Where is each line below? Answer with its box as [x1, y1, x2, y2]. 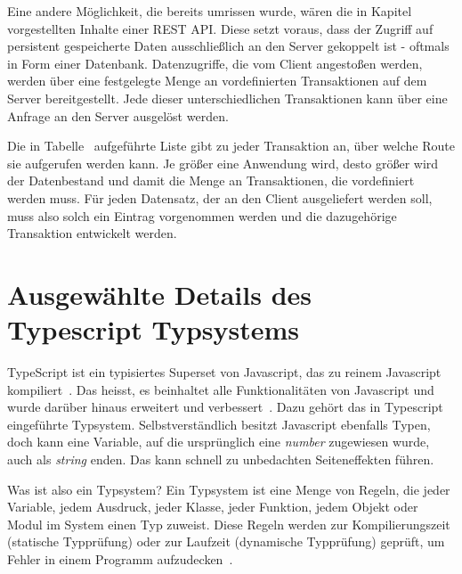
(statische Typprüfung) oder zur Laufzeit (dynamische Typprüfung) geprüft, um [7, 532, 445, 551]
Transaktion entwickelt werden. [7, 224, 177, 242]
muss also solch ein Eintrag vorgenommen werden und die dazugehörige [7, 206, 397, 225]
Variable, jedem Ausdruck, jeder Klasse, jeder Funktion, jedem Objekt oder [7, 497, 418, 516]
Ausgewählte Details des [7, 275, 312, 312]
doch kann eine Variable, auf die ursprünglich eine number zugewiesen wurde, [7, 432, 430, 451]
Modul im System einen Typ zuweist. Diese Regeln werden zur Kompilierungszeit [7, 514, 450, 533]
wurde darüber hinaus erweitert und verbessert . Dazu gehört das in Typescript [7, 398, 443, 416]
